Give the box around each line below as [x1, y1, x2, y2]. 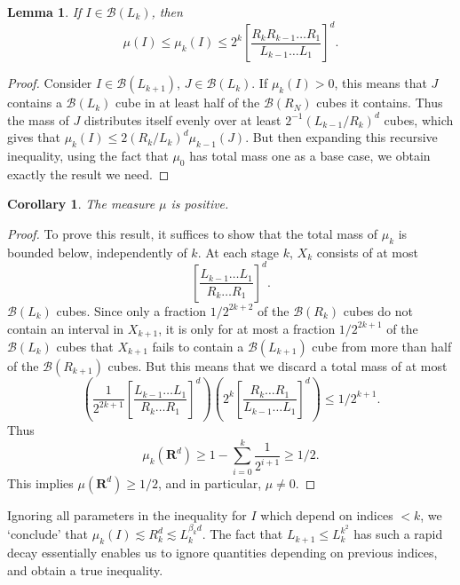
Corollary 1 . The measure [7, 194, 155, 213]
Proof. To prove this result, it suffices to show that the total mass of [7, 225, 378, 243]
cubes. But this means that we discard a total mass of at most [107, 357, 448, 375]
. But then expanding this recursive [245, 128, 438, 146]
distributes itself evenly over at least [83, 110, 282, 129]
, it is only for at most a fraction [158, 319, 336, 337]
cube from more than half [312, 337, 452, 355]
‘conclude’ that [7, 525, 89, 543]
